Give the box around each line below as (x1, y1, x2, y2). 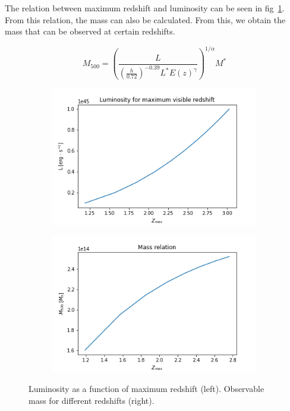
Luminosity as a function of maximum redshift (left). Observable (29, 382, 264, 395)
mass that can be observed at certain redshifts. (5, 25, 175, 37)
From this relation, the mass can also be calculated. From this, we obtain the (5, 13, 286, 26)
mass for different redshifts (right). (29, 394, 155, 406)
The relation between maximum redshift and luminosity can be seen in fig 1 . (5, 2, 285, 14)
